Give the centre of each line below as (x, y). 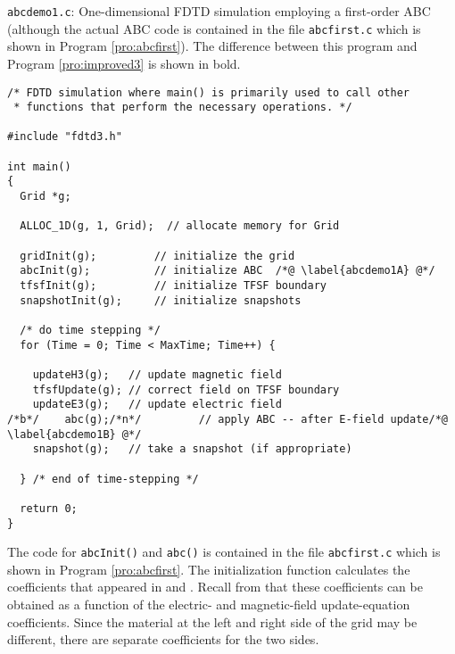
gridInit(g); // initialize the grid (157, 256)
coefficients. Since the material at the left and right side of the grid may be (212, 621)
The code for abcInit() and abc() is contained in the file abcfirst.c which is (224, 552)
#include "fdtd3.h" (65, 137)
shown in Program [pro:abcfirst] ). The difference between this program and (212, 46)
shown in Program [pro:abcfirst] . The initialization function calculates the (209, 569)
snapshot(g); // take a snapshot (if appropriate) (192, 449)
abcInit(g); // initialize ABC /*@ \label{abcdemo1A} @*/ (227, 271)
